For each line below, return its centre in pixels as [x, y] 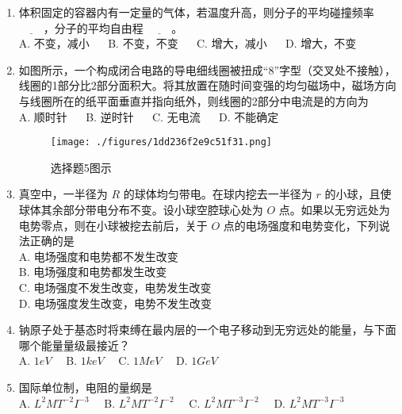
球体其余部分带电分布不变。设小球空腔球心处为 [141, 209]
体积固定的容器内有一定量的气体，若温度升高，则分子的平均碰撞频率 [196, 12]
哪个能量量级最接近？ [74, 345]
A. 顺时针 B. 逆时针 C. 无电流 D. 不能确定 [149, 116]
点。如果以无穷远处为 [334, 209]
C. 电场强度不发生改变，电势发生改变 [115, 287]
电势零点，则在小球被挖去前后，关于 [113, 225]
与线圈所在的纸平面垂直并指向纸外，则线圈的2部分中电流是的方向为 [193, 100]
